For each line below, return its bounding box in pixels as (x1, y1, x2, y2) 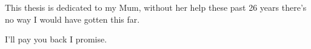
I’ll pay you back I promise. (5, 33, 107, 45)
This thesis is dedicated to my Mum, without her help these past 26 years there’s (5, 1, 307, 13)
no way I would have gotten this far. (5, 13, 140, 25)
